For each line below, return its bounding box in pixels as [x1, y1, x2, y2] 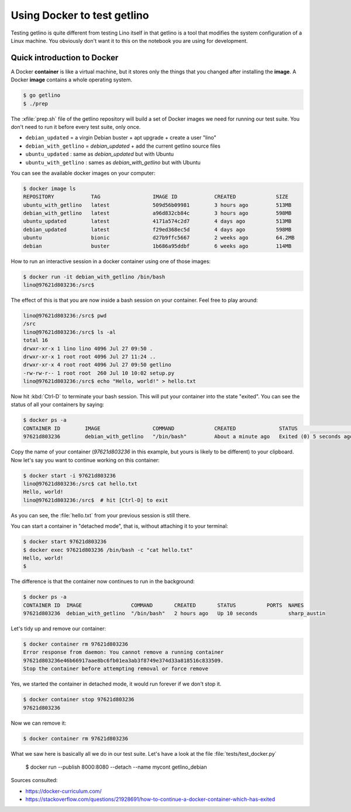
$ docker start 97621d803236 [23, 538, 107, 545]
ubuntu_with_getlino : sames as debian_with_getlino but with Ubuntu [25, 159, 201, 166]
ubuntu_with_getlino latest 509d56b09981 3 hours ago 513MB [23, 202, 292, 208]
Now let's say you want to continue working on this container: [11, 456, 160, 463]
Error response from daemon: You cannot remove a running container [23, 649, 224, 656]
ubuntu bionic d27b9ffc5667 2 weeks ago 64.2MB [23, 234, 295, 241]
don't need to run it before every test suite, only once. [11, 123, 141, 130]
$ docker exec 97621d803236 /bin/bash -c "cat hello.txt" [23, 547, 193, 553]
